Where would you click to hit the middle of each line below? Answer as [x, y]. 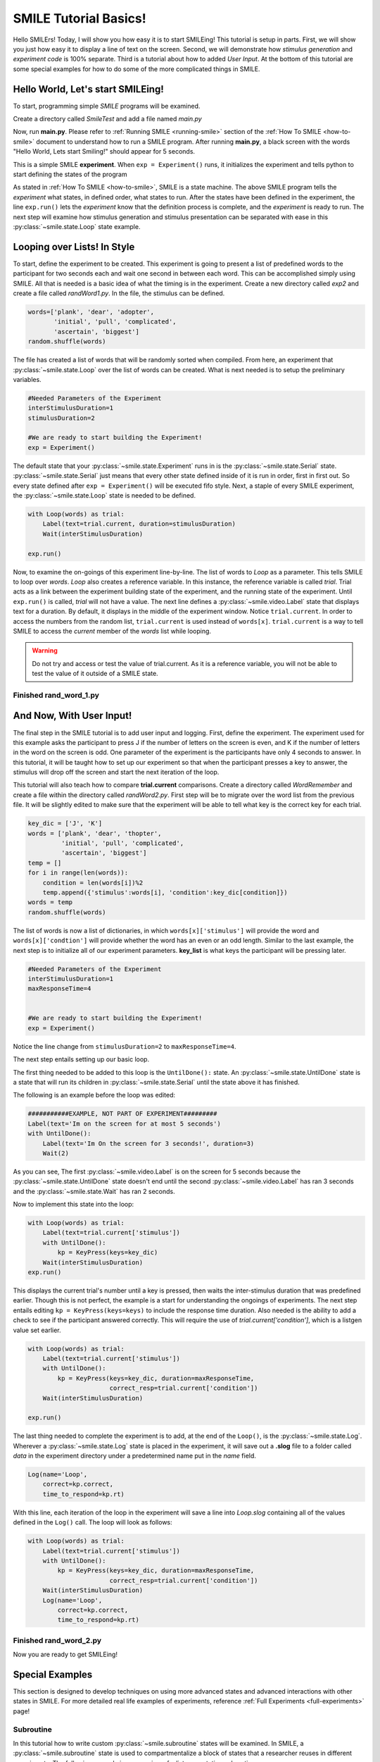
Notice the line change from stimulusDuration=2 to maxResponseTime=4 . [125, 1046]
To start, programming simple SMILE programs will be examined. [107, 106]
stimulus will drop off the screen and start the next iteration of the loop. [116, 772]
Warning [45, 651]
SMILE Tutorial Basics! [80, 18]
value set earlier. [37, 1330]
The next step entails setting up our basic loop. [81, 1059]
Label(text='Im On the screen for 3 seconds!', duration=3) [148, 1143]
